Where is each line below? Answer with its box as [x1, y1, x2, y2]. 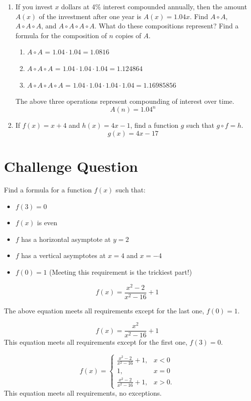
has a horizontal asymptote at [21, 234, 111, 244]
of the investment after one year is [39, 11, 141, 21]
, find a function [130, 120, 179, 130]
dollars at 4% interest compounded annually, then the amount [61, 1, 247, 11]
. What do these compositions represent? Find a [94, 21, 239, 31]
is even [37, 217, 58, 228]
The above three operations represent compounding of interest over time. [15, 96, 234, 106]
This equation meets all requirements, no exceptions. [4, 388, 162, 398]
